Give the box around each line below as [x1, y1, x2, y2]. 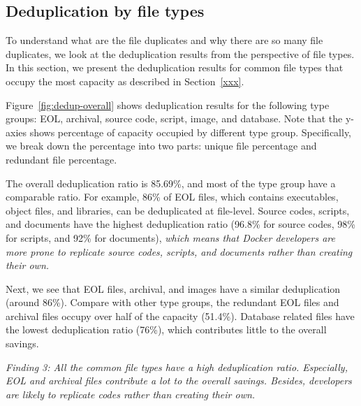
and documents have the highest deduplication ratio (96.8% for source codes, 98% [6, 217, 355, 231]
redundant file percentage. [6, 152, 117, 166]
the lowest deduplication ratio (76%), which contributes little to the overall [6, 322, 327, 337]
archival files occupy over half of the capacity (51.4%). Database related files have [6, 308, 355, 323]
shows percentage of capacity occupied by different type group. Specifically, [29, 124, 352, 139]
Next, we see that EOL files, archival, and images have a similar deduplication [6, 281, 341, 296]
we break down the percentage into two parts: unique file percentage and [6, 138, 317, 153]
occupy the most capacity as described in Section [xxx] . [6, 73, 244, 88]
